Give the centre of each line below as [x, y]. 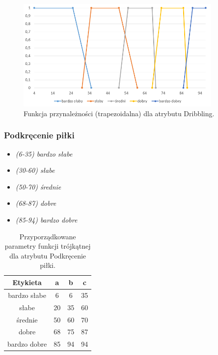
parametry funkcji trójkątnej [48, 246]
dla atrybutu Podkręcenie [48, 255]
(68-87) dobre [36, 203]
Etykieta [27, 282]
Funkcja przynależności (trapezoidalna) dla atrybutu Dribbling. [119, 113]
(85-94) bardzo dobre [46, 220]
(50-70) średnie [38, 186]
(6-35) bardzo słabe [44, 153]
